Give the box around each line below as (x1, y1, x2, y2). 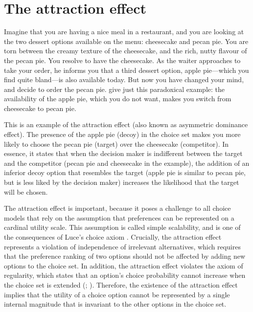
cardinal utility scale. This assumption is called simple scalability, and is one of (4, 222, 241, 232)
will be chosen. (4, 186, 48, 197)
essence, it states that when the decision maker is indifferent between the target (4, 148, 243, 158)
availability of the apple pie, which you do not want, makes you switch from (4, 93, 231, 104)
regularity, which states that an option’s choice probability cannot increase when (4, 270, 246, 280)
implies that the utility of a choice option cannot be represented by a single (4, 289, 230, 299)
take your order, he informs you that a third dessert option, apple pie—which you (4, 65, 249, 75)
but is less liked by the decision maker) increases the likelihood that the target (4, 177, 239, 187)
